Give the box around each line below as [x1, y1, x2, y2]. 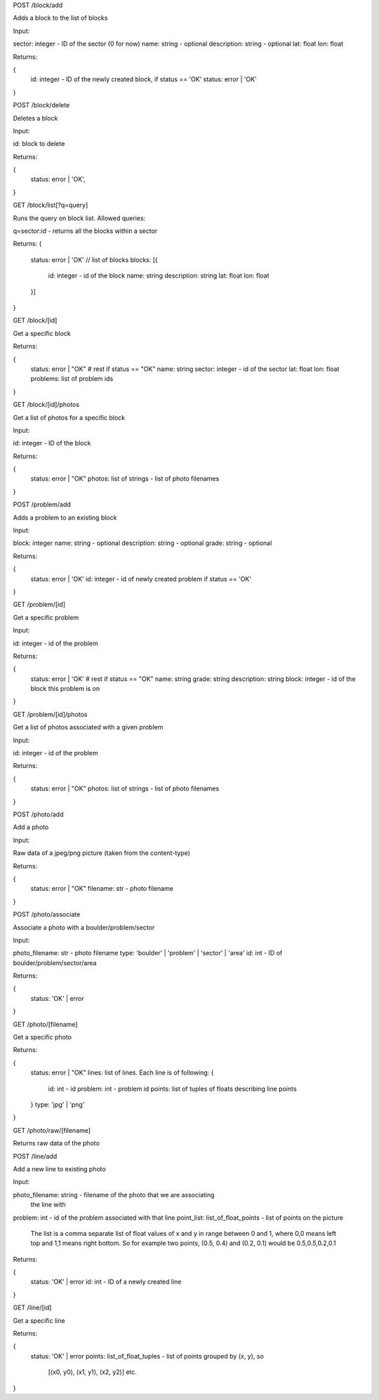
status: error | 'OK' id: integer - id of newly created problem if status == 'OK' [30, 574, 252, 583]
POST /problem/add [13, 500, 72, 509]
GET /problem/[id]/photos [13, 710, 88, 718]
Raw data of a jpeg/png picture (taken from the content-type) [13, 849, 191, 857]
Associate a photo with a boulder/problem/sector [13, 923, 155, 931]
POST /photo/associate [13, 910, 81, 919]
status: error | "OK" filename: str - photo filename [30, 884, 174, 893]
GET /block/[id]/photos [13, 401, 80, 409]
